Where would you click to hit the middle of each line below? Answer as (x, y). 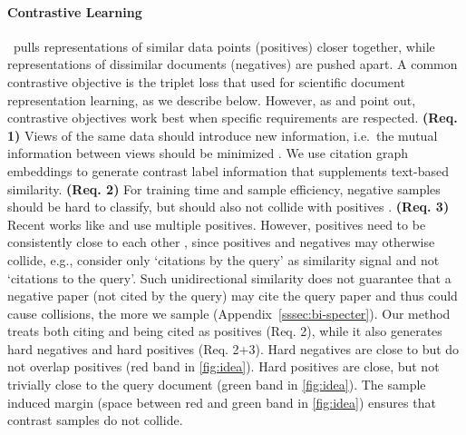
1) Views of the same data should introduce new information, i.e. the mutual (223, 135)
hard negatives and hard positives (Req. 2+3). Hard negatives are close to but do (233, 348)
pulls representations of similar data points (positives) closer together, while (224, 46)
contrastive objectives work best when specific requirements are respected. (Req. (233, 118)
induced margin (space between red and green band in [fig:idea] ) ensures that (222, 402)
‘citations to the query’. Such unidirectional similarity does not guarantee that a (229, 277)
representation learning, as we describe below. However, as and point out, (212, 99)
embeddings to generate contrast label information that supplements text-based (228, 170)
